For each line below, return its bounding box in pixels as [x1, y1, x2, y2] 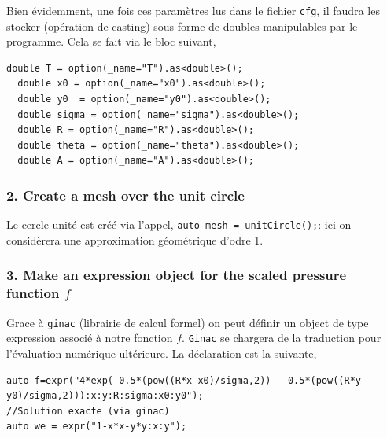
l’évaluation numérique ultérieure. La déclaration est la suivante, [6, 344, 317, 361]
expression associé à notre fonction [6, 329, 173, 346]
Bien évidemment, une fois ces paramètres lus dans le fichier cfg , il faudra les [6, 2, 380, 18]
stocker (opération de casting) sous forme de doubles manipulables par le [6, 17, 358, 34]
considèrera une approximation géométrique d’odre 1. [6, 231, 264, 248]
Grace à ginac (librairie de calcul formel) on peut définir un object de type [6, 314, 369, 330]
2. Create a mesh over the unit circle [6, 185, 245, 204]
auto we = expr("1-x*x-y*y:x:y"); [6, 421, 187, 432]
